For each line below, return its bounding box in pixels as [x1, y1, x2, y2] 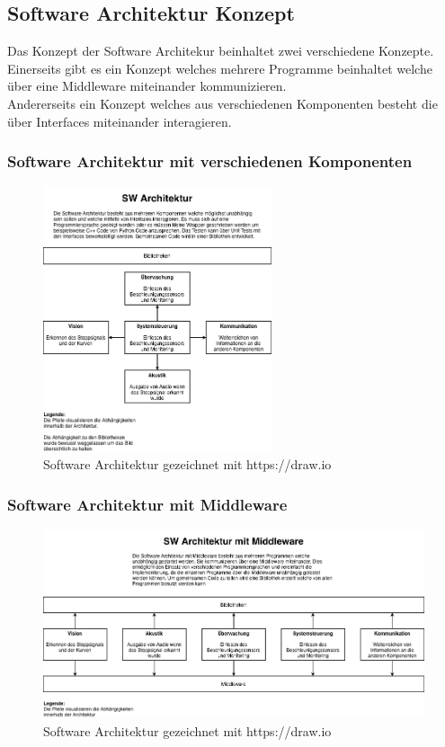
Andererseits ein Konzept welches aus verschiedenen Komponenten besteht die [7, 93, 438, 112]
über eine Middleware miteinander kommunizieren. [7, 76, 287, 95]
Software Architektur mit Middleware [7, 493, 288, 515]
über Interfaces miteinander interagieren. [7, 111, 232, 130]
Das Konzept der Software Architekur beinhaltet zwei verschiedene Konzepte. [7, 41, 434, 60]
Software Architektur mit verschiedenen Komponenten [7, 150, 413, 173]
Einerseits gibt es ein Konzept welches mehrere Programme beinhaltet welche [7, 58, 432, 77]
